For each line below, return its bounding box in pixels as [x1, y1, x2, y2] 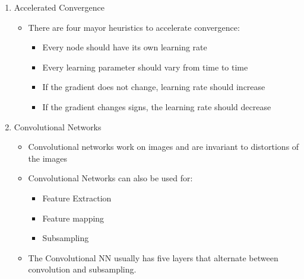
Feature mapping [42, 211, 104, 224]
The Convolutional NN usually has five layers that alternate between [28, 251, 278, 264]
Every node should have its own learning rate [42, 41, 207, 53]
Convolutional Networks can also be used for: [28, 172, 193, 184]
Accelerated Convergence [14, 1, 104, 13]
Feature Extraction [42, 191, 112, 204]
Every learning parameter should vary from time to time [42, 60, 248, 73]
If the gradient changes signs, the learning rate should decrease [42, 100, 271, 113]
